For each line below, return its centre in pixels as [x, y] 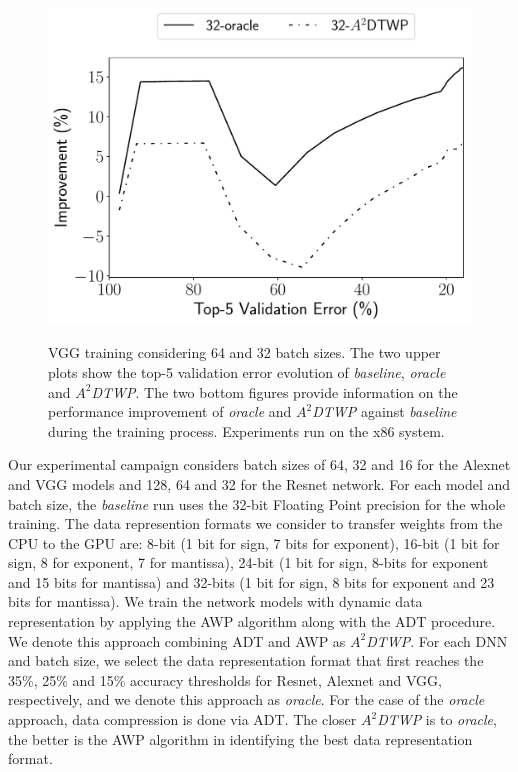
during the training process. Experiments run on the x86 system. [246, 430]
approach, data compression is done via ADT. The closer [182, 719]
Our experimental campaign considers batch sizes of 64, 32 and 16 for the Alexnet [259, 464]
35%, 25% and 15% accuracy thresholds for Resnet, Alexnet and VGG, [225, 679]
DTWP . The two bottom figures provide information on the [274, 391]
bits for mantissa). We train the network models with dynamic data [215, 601]
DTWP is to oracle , [437, 719]
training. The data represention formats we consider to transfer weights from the [255, 523]
